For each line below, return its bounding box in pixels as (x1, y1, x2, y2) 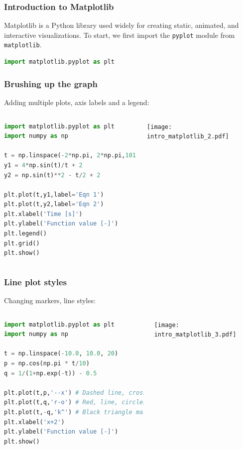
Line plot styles (4, 275, 67, 288)
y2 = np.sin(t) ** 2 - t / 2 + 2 (4, 171, 101, 179)
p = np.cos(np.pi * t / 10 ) (4, 360, 90, 367)
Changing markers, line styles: (4, 295, 96, 306)
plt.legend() (4, 230, 47, 237)
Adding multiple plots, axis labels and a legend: (4, 97, 149, 107)
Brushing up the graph (4, 77, 98, 90)
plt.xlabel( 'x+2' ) (4, 418, 65, 426)
